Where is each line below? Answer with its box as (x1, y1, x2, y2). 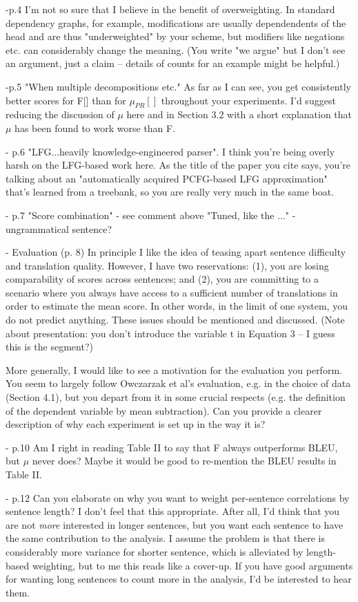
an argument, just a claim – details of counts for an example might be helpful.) (6, 56, 340, 70)
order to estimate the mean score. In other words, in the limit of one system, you (6, 299, 348, 313)
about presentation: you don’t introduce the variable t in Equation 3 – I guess (6, 326, 335, 340)
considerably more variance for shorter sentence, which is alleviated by (6, 544, 304, 558)
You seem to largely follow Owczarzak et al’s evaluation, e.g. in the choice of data (6, 376, 351, 391)
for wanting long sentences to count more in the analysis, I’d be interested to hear (6, 572, 352, 586)
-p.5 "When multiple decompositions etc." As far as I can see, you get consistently (6, 79, 351, 93)
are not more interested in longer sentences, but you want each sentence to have (6, 517, 344, 532)
